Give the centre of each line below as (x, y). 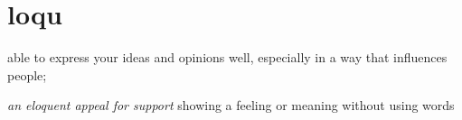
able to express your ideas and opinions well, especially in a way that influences (227, 57)
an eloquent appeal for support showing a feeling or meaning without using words (231, 105)
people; (27, 74)
